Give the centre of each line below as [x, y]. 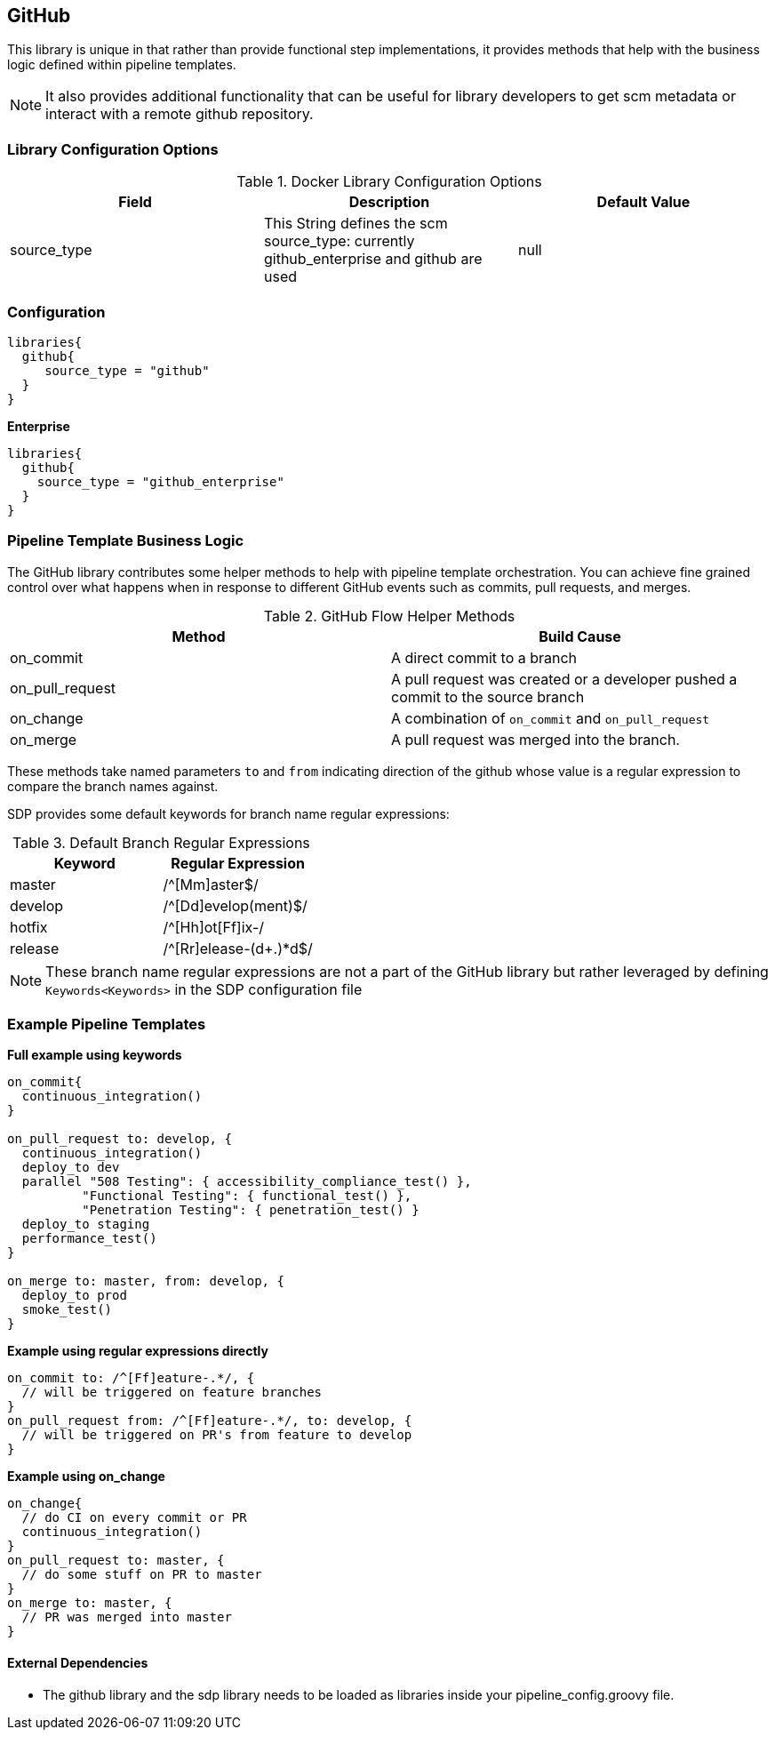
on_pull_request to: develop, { [120, 1139]
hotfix [29, 927]
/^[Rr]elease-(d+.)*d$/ [238, 948]
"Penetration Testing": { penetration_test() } [251, 1210]
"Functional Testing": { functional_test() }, [247, 1196]
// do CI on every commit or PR [134, 1518]
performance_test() [89, 1239]
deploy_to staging [86, 1225]
